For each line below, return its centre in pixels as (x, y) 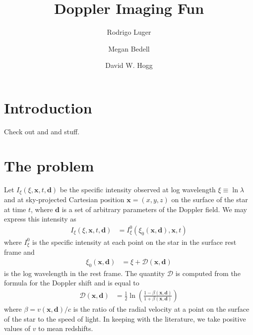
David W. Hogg (129, 65)
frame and (19, 252)
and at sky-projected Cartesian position (64, 199)
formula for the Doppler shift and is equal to (72, 283)
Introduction (48, 107)
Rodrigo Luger (129, 32)
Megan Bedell (129, 48)
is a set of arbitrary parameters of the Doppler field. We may (154, 209)
